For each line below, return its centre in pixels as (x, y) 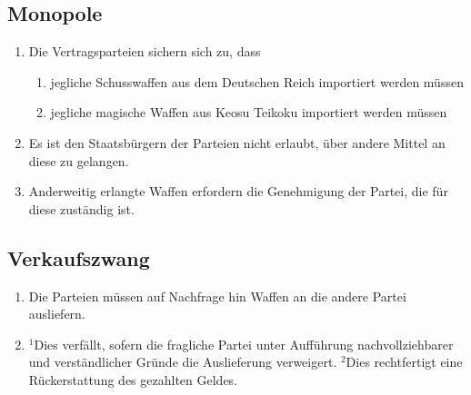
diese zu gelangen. (79, 160)
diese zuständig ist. (81, 208)
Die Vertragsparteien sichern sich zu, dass (145, 51)
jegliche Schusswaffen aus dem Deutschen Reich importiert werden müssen (257, 81)
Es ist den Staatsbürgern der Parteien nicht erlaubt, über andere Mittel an (237, 142)
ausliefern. (57, 314)
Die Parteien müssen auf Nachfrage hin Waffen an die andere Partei (217, 296)
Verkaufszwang (79, 257)
